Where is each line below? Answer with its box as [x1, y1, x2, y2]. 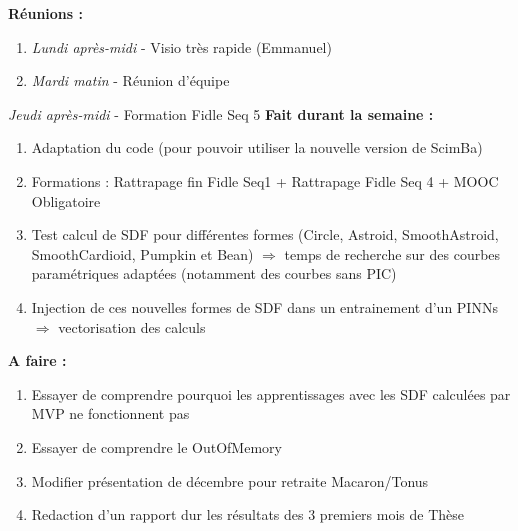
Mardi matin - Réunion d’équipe [31, 70, 230, 91]
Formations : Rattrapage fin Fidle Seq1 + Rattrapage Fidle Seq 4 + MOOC [31, 170, 499, 191]
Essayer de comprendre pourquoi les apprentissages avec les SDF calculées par [31, 383, 511, 404]
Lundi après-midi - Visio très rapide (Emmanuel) [31, 36, 332, 57]
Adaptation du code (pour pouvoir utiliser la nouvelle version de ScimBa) [31, 137, 483, 158]
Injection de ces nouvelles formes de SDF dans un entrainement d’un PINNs [31, 296, 498, 317]
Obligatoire [31, 190, 101, 211]
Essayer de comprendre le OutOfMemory [31, 436, 282, 457]
